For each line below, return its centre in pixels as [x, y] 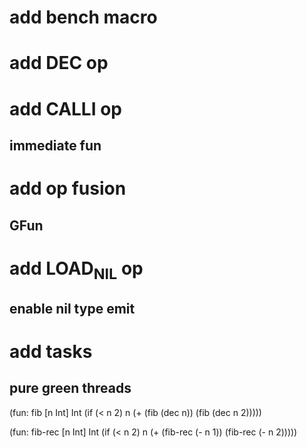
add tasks [51, 351]
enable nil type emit [72, 308]
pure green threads [70, 388]
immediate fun [55, 145]
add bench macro [83, 17]
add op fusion [68, 188]
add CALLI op [66, 108]
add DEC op [59, 63]
